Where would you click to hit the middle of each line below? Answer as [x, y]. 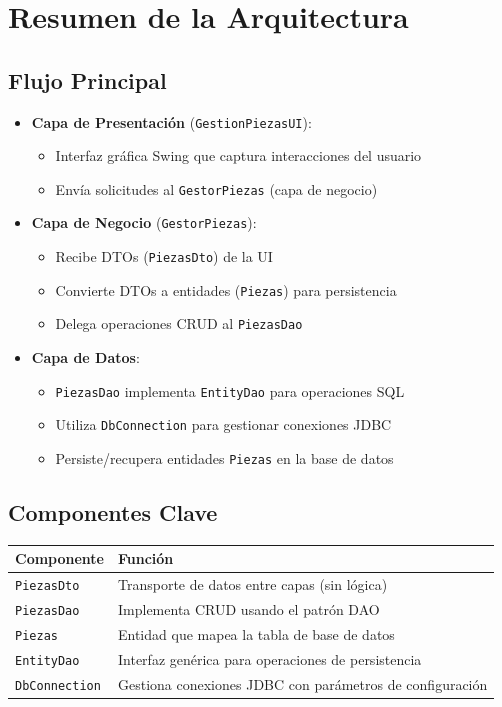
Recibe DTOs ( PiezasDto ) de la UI [164, 256]
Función [146, 558]
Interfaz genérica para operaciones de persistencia [270, 658]
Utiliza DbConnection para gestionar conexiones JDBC [223, 424]
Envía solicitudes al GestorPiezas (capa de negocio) [216, 188]
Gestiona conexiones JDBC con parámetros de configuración [303, 683]
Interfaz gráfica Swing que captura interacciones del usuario [238, 155]
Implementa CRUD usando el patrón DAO [249, 609]
